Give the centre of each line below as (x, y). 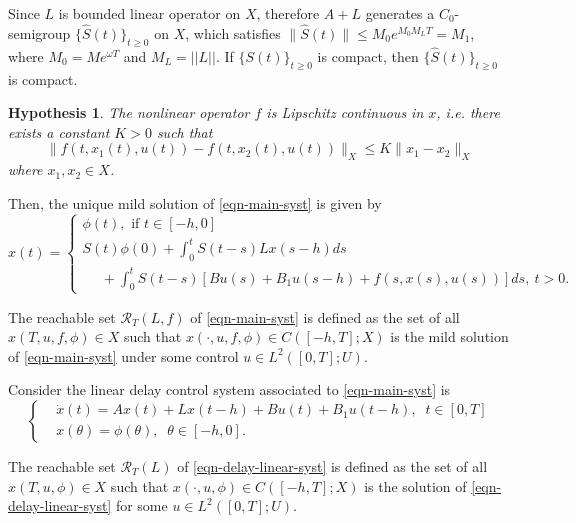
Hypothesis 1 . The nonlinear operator (129, 112)
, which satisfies (233, 32)
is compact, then (368, 55)
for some (141, 505)
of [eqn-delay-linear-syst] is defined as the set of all (332, 465)
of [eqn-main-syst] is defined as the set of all (325, 316)
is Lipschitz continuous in (345, 112)
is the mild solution (449, 336)
